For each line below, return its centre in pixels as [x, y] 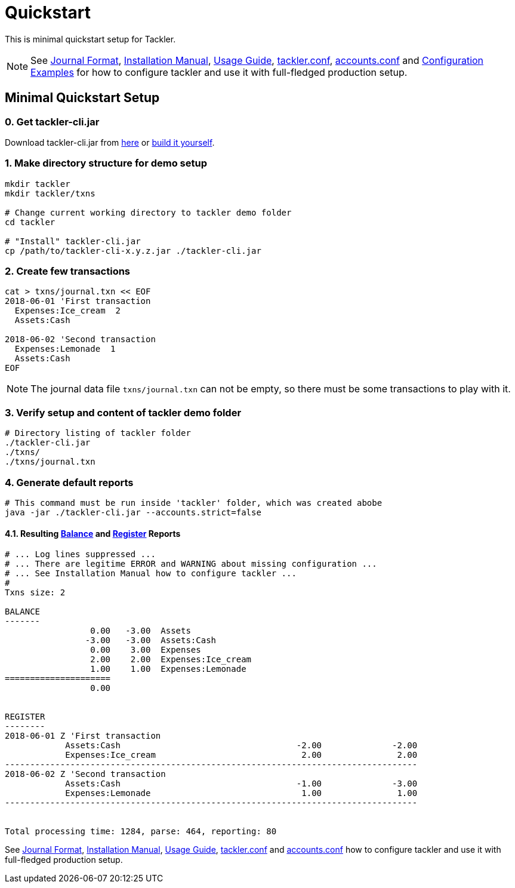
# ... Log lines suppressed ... [80, 554]
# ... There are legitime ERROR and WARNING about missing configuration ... [191, 564]
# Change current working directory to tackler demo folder [148, 212]
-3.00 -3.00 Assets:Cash [151, 640]
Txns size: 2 [35, 593]
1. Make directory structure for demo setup [106, 163]
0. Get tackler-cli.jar [52, 122]
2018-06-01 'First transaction [78, 301]
